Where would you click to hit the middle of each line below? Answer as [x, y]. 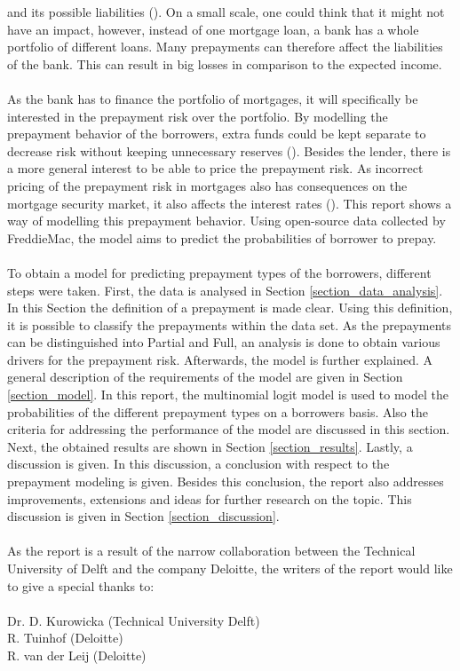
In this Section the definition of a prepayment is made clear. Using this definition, [230, 308]
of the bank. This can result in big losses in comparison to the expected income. [225, 63]
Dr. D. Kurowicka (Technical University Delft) [134, 620]
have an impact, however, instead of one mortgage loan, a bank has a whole [213, 29]
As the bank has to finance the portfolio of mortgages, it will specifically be [213, 98]
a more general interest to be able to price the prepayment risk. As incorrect [215, 168]
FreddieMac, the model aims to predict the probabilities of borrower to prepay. [222, 237]
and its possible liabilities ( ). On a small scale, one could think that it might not [226, 12]
